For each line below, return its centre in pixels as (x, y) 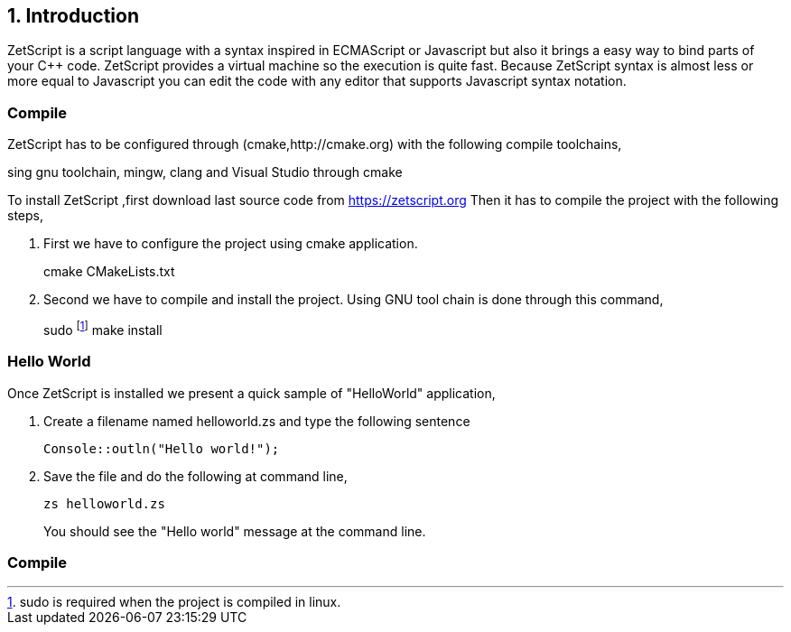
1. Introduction (73, 16)
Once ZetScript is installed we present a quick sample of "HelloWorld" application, (251, 393)
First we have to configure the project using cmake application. (231, 244)
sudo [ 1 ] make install (103, 329)
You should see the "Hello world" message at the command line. (235, 531)
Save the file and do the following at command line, (195, 476)
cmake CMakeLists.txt (109, 272)
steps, (25, 216)
